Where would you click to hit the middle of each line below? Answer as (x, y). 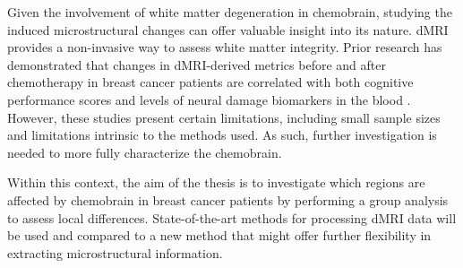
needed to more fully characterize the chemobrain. (145, 152)
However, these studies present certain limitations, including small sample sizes (224, 117)
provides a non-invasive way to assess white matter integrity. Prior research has (225, 47)
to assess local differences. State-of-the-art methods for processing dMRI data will (232, 217)
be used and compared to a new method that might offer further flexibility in (219, 235)
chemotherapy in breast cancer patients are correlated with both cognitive (210, 82)
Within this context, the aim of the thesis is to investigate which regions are (216, 182)
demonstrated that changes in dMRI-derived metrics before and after (197, 64)
